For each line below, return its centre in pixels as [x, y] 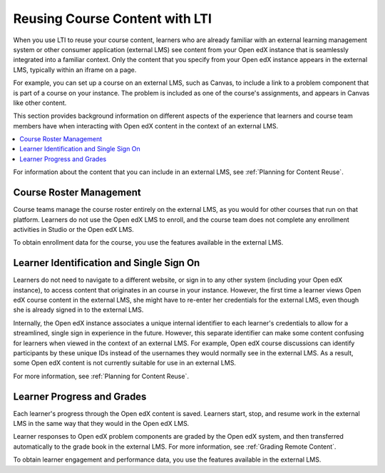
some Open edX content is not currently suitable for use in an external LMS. [125, 363]
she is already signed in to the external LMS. [78, 310]
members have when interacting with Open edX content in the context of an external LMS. [145, 126]
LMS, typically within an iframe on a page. [75, 70]
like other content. [40, 103]
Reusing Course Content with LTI [112, 19]
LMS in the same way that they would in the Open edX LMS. [101, 424]
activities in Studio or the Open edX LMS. [74, 229]
